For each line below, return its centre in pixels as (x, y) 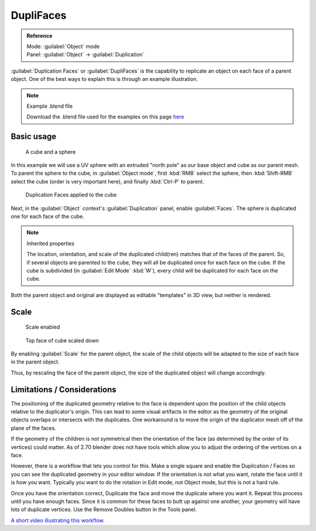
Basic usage (34, 137)
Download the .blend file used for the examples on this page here (105, 117)
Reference (39, 36)
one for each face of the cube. (47, 216)
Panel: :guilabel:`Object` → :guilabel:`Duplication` (85, 55)
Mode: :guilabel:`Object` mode (63, 46)
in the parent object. (35, 362)
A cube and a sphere (51, 152)
